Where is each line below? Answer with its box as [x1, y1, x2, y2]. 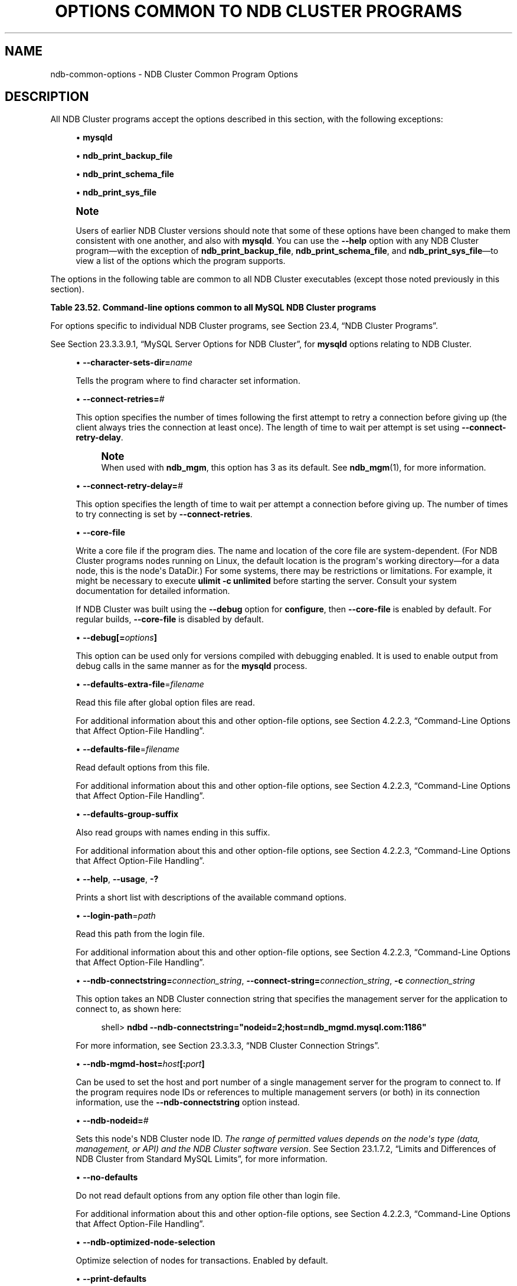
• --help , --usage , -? [76, 874, 159, 884]
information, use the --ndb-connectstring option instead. [76, 1097, 300, 1108]
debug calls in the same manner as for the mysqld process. [76, 661, 307, 671]
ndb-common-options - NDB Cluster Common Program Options [50, 68, 298, 79]
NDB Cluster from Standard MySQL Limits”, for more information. [76, 1154, 328, 1164]
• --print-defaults [76, 1274, 147, 1284]
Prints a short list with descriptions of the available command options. [76, 892, 346, 903]
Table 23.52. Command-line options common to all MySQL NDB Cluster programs [50, 302, 377, 313]
